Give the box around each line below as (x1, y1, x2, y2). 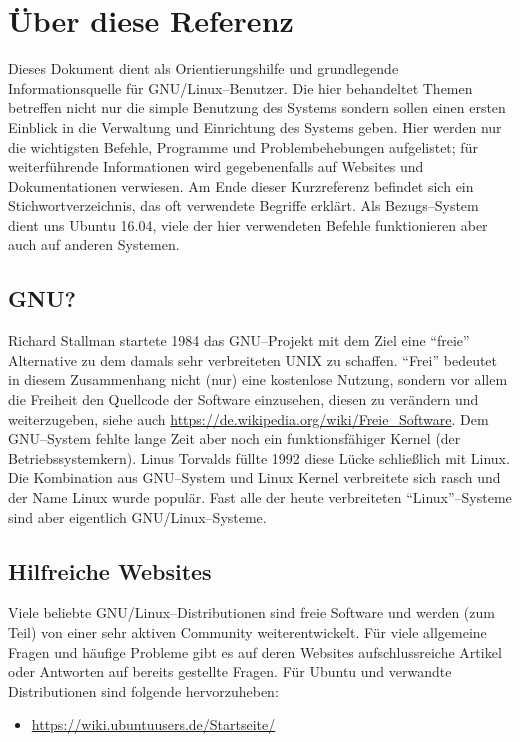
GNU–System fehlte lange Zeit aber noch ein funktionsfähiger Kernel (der (8, 428, 461, 449)
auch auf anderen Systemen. (8, 234, 180, 255)
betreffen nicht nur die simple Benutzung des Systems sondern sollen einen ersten (8, 97, 506, 118)
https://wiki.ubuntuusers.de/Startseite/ (31, 714, 276, 735)
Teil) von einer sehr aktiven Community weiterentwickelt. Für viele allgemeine (8, 622, 487, 642)
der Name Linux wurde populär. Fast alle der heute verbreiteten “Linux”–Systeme (8, 487, 512, 508)
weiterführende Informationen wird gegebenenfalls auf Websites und (8, 156, 424, 177)
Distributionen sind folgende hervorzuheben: (8, 680, 279, 701)
